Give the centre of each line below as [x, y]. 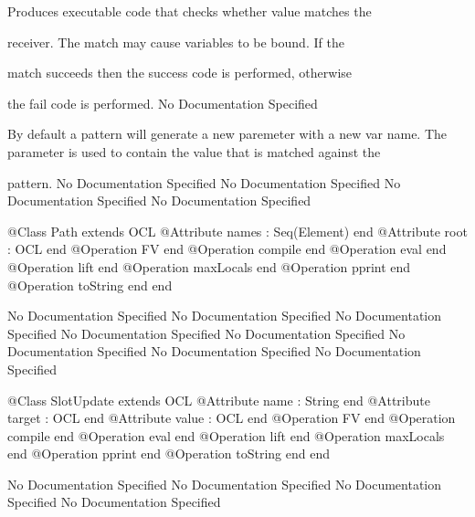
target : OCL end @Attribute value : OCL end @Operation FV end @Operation [232, 418]
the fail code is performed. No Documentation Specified [163, 103]
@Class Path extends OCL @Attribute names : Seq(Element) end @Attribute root [237, 231]
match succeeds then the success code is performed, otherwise [180, 73]
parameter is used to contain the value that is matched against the [194, 151]
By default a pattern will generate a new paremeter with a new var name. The [227, 134]
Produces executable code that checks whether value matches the [190, 11]
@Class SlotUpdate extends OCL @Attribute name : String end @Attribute [219, 400]
